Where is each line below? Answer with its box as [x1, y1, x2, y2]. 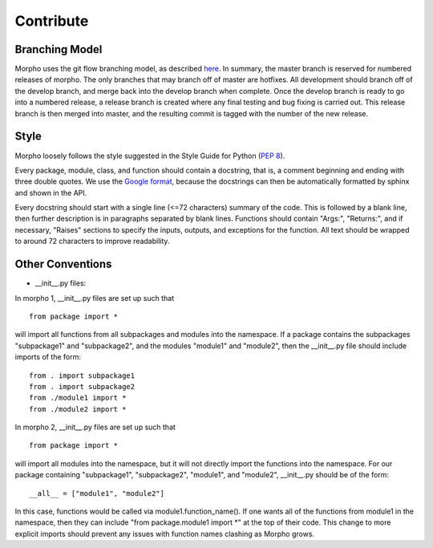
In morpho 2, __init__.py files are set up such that [14, 422, 176, 432]
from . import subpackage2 [29, 382, 136, 391]
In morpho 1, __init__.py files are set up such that [14, 293, 175, 302]
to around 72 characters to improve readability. [14, 237, 170, 246]
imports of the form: [14, 352, 82, 362]
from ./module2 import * [29, 404, 127, 413]
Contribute [14, 12, 89, 30]
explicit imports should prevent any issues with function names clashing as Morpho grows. [14, 529, 315, 538]
